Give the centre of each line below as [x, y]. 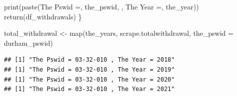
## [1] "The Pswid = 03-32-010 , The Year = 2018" [89, 60]
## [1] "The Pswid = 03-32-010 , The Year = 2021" [89, 89]
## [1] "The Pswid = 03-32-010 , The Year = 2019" [89, 69]
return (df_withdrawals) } [43, 16]
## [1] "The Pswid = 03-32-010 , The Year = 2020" [89, 79]
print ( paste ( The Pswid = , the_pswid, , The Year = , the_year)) [102, 6]
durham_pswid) [29, 43]
